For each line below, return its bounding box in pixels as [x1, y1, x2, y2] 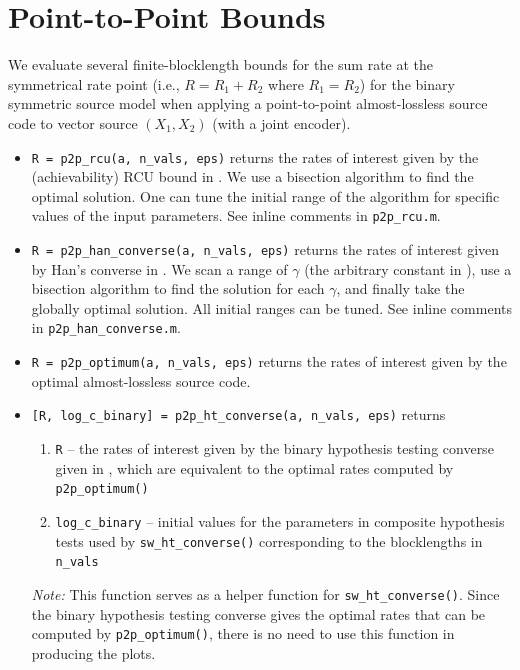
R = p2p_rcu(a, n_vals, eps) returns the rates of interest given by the [31, 146, 479, 167]
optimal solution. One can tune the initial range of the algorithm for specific [31, 185, 500, 206]
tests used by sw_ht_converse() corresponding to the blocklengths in [55, 530, 483, 551]
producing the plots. [31, 642, 156, 663]
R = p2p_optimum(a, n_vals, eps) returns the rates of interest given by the [31, 351, 507, 372]
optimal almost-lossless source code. [31, 370, 251, 391]
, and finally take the [336, 278, 465, 299]
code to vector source [8, 112, 138, 133]
